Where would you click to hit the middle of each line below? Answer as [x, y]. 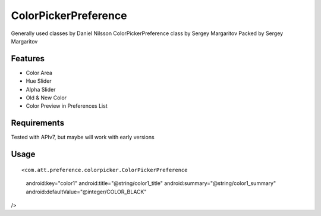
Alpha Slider [41, 89]
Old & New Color [46, 98]
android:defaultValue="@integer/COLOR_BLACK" [86, 192]
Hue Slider [39, 81]
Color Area [39, 73]
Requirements [38, 123]
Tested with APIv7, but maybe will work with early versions [83, 137]
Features [28, 59]
